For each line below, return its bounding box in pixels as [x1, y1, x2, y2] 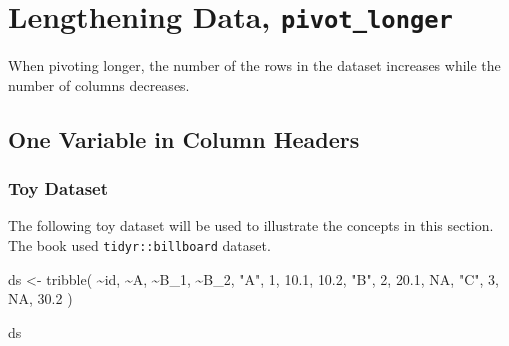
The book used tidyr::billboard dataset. [8, 235, 271, 256]
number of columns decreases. [8, 74, 190, 95]
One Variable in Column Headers [8, 123, 360, 154]
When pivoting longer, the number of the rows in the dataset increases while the [8, 55, 501, 76]
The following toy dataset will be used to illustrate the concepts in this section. [8, 215, 494, 236]
